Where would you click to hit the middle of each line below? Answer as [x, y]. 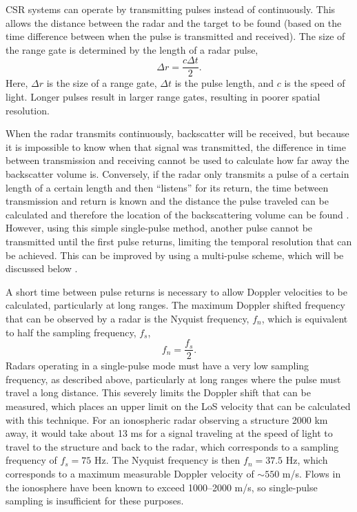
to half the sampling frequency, [71, 332]
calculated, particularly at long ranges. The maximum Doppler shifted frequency [175, 305]
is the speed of [315, 83]
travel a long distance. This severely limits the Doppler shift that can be [158, 392]
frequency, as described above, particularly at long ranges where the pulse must [173, 379]
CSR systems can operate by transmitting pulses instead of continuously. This [171, 9]
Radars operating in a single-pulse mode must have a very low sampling [157, 366]
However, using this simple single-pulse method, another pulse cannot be [159, 228]
